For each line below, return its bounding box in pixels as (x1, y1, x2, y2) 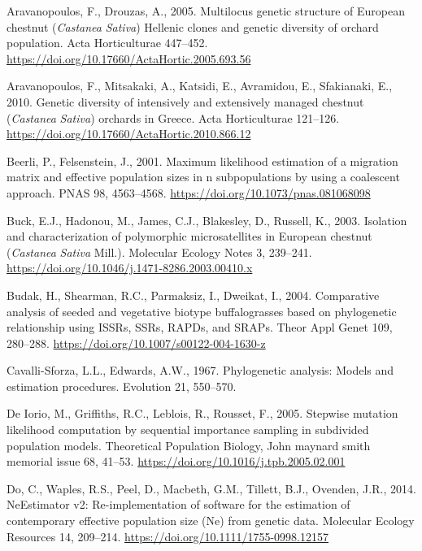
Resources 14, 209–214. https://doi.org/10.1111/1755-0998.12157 (7, 527, 329, 544)
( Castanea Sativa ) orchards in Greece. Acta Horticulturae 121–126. (7, 109, 340, 126)
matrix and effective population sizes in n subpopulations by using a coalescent (7, 168, 400, 185)
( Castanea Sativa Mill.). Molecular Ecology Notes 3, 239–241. (7, 243, 312, 260)
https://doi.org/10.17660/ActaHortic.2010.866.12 (7, 125, 251, 142)
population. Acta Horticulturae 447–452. (7, 34, 208, 51)
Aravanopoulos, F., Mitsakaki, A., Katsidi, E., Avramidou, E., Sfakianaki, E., (7, 77, 393, 94)
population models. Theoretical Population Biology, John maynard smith (7, 436, 371, 453)
